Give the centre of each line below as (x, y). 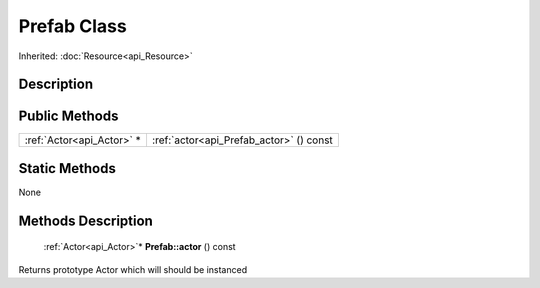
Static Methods (67, 168)
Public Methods (68, 116)
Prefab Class (72, 26)
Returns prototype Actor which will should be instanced (133, 269)
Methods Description (86, 220)
